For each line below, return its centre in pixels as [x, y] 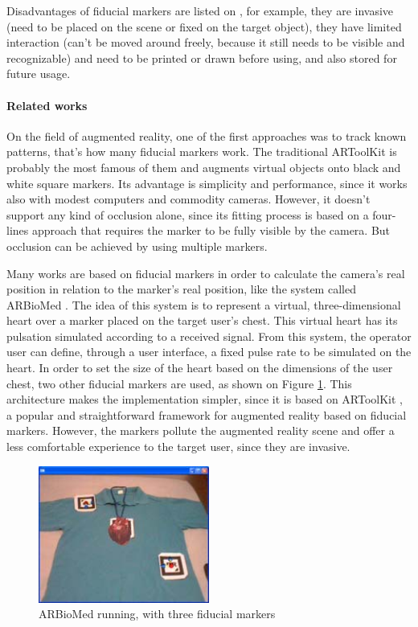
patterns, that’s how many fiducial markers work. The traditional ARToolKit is [202, 152]
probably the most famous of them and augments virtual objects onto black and [204, 167]
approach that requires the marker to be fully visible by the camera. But [211, 230]
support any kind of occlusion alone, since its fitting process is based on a [188, 214]
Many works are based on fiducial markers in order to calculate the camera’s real [206, 273]
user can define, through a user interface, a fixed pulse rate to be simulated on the [209, 352]
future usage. [39, 74]
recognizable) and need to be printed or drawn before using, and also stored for [202, 57]
